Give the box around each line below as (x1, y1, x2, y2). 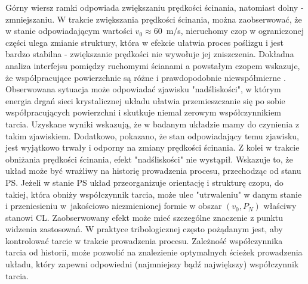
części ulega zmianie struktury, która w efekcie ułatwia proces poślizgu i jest (5, 36, 284, 48)
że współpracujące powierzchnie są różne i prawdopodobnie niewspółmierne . (5, 71, 286, 83)
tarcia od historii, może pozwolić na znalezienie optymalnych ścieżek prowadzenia (5, 246, 303, 258)
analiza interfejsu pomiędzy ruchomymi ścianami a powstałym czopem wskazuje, (5, 59, 300, 71)
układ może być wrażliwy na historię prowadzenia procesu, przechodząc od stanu (5, 164, 301, 177)
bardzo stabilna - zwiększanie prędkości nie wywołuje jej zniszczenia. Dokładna (5, 48, 294, 60)
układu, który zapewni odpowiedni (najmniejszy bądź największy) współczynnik (5, 258, 299, 270)
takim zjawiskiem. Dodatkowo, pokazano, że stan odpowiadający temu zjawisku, (5, 129, 299, 142)
